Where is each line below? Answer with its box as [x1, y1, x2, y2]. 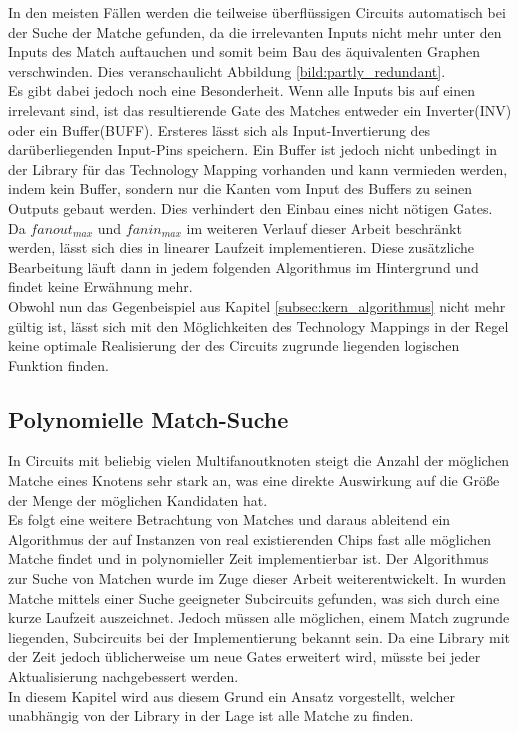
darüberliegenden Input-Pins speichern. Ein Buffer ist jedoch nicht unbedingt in [8, 139, 498, 160]
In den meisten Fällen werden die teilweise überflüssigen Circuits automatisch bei [8, 2, 506, 22]
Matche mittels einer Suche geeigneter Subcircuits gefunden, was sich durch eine [8, 587, 500, 608]
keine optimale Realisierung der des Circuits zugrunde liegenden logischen [8, 335, 460, 356]
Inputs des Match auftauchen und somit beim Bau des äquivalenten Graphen [8, 41, 480, 62]
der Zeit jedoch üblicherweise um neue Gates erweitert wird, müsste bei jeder [8, 646, 481, 667]
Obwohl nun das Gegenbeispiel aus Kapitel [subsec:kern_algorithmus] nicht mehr [8, 295, 506, 316]
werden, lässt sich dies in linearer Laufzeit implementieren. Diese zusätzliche [8, 237, 475, 258]
